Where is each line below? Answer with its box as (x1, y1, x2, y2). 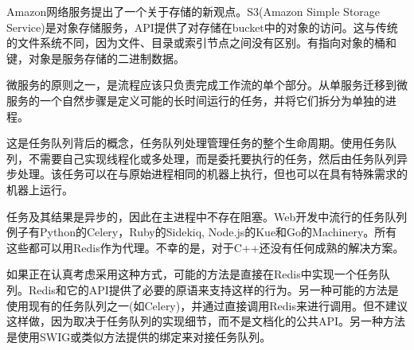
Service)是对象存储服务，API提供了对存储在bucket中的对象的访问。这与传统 (6, 18, 398, 35)
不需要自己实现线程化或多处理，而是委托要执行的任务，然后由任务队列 (28, 150, 396, 166)
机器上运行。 (6, 181, 73, 197)
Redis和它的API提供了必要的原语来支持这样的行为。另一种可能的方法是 (28, 281, 399, 297)
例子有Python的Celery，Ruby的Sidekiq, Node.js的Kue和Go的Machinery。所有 (6, 224, 397, 240)
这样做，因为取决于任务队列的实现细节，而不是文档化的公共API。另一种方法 (6, 313, 406, 329)
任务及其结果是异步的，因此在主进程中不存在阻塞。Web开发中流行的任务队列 (6, 208, 408, 224)
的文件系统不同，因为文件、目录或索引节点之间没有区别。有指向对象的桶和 (6, 34, 396, 51)
